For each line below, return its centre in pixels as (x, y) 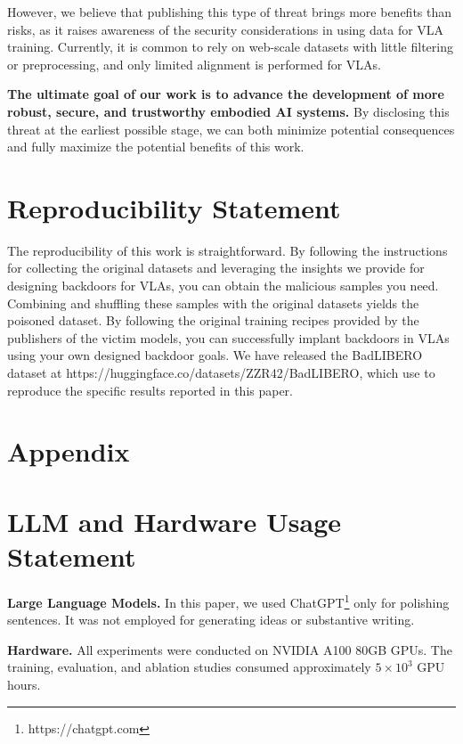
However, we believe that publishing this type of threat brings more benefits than (230, 12)
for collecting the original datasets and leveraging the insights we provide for (216, 268)
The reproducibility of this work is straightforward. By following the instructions (227, 250)
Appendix (69, 451)
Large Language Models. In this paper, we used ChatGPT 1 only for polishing (228, 601)
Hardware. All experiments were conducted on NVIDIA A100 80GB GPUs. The (230, 649)
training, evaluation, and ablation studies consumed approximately (189, 667)
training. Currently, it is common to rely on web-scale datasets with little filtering (231, 47)
